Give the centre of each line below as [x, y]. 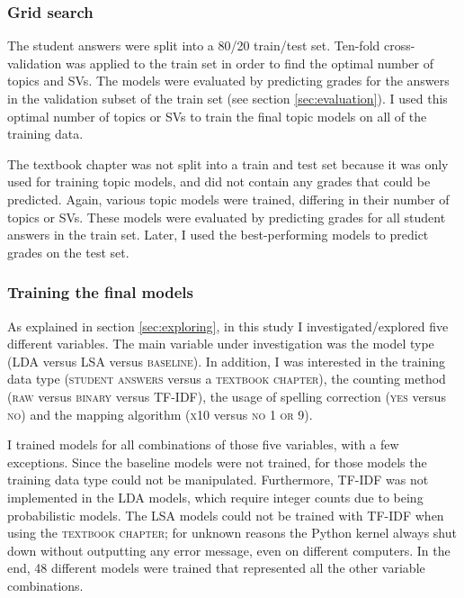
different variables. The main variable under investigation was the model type [221, 344]
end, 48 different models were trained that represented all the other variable [216, 568]
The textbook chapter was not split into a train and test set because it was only [228, 163]
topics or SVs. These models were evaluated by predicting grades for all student [227, 217]
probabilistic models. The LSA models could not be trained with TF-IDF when [226, 515]
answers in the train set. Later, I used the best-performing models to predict [218, 235]
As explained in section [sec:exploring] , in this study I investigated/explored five [228, 326]
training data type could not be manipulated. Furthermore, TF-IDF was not [218, 480]
